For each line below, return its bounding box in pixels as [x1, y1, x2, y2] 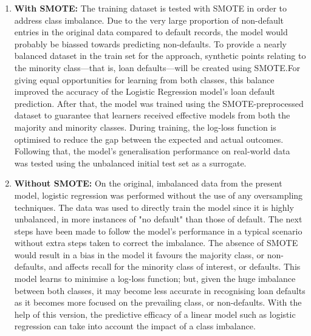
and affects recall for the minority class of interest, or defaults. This [49, 260, 301, 273]
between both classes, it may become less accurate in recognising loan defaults [14, 284, 306, 297]
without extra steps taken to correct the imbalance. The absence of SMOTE [14, 236, 298, 249]
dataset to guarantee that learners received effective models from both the [14, 109, 290, 122]
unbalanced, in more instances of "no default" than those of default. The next [14, 213, 302, 225]
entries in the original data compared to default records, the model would [14, 26, 288, 38]
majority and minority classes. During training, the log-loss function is [14, 120, 276, 133]
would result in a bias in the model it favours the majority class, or [14, 248, 265, 261]
